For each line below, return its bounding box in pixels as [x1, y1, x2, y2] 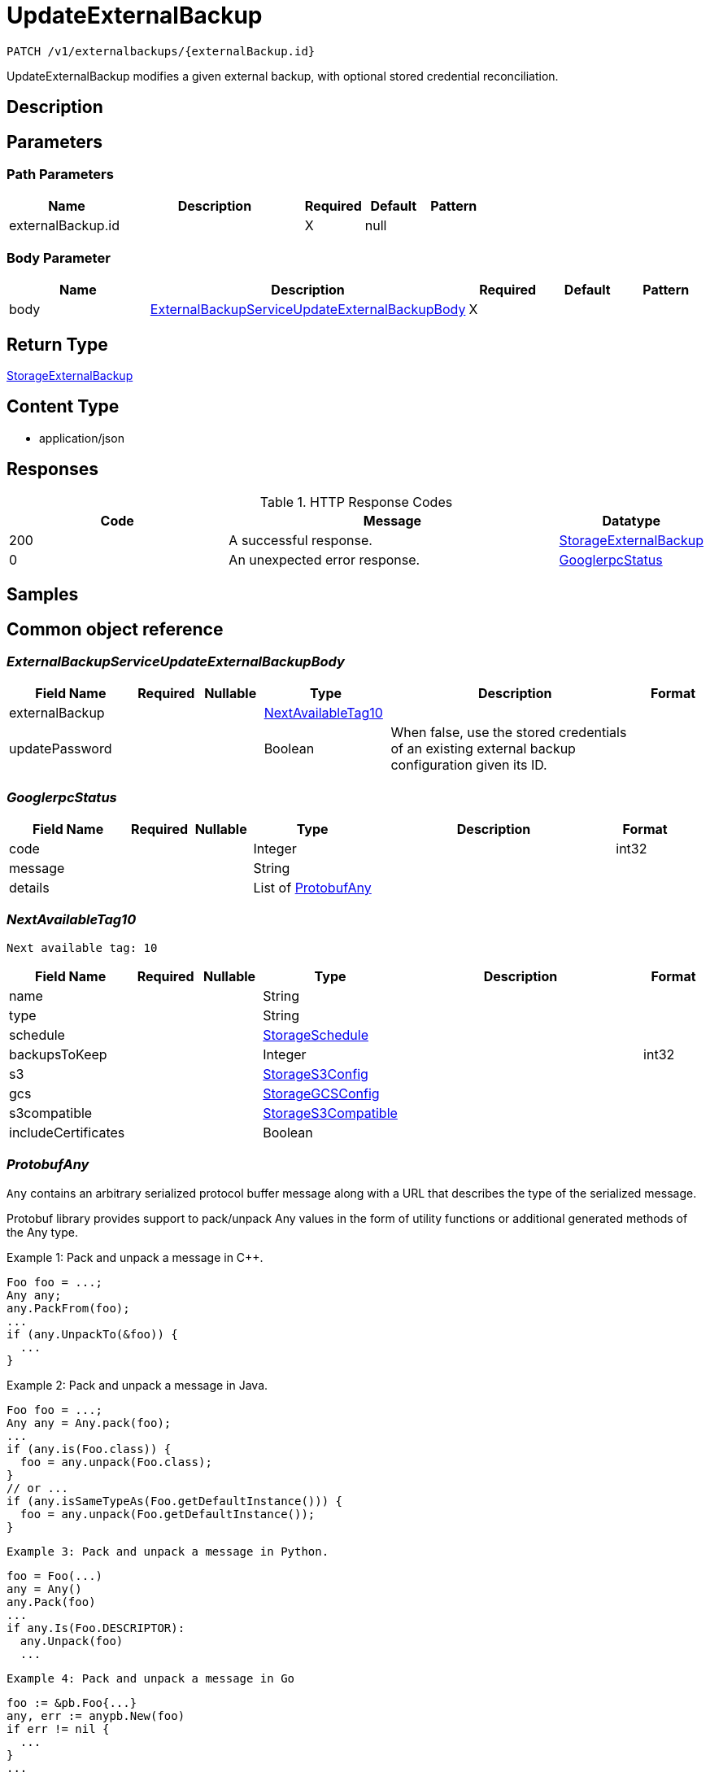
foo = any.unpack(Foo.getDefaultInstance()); [20, 1507, 316, 1521]
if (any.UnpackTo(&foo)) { [7, 1327, 178, 1341]
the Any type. [7, 1224, 78, 1239]
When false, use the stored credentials [390, 724, 627, 741]
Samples [7, 584, 79, 605]
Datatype [602, 512, 661, 529]
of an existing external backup [390, 740, 576, 757]
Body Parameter [7, 249, 111, 266]
